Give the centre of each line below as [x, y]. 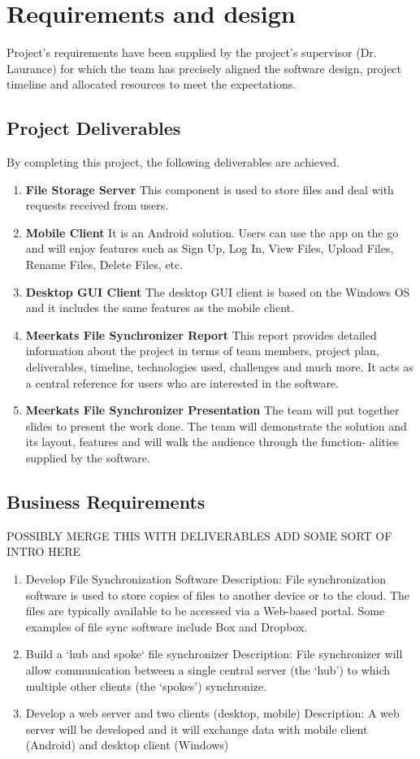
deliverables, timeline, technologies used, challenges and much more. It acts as [219, 367]
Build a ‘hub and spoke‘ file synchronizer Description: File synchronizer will [214, 654]
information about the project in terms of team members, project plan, [202, 351]
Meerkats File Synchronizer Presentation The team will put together [212, 410]
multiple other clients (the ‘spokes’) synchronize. [146, 685]
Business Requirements [106, 501]
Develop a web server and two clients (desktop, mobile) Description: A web [212, 713]
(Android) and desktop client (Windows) [127, 745]
